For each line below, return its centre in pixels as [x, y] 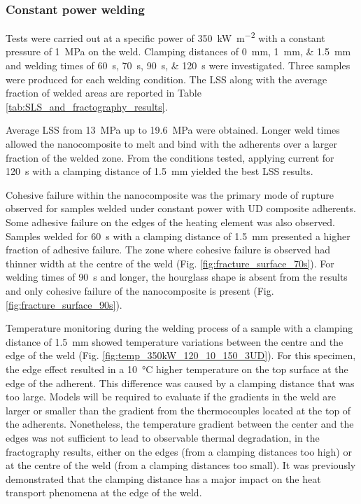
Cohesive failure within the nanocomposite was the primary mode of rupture [170, 194]
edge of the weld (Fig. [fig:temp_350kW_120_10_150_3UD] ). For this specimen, [181, 355]
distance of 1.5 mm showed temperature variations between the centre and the [175, 341]
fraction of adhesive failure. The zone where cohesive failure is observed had [168, 250]
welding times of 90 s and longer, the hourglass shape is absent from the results [177, 277]
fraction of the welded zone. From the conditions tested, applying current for [170, 157]
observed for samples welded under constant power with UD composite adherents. [181, 208]
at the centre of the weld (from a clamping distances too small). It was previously [181, 465]
